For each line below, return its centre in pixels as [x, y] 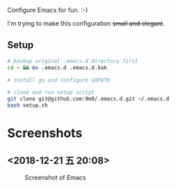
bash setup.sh [28, 106]
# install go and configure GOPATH [59, 80]
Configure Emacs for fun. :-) [48, 10]
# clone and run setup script [51, 93]
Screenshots [45, 133]
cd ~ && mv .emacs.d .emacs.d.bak [57, 68]
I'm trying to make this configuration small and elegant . [86, 23]
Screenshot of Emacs [55, 178]
